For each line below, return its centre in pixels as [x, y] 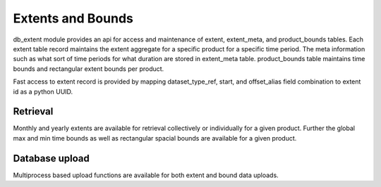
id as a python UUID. [43, 91]
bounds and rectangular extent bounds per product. [89, 69]
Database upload [51, 158]
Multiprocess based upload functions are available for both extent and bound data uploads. [146, 175]
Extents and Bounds [73, 18]
